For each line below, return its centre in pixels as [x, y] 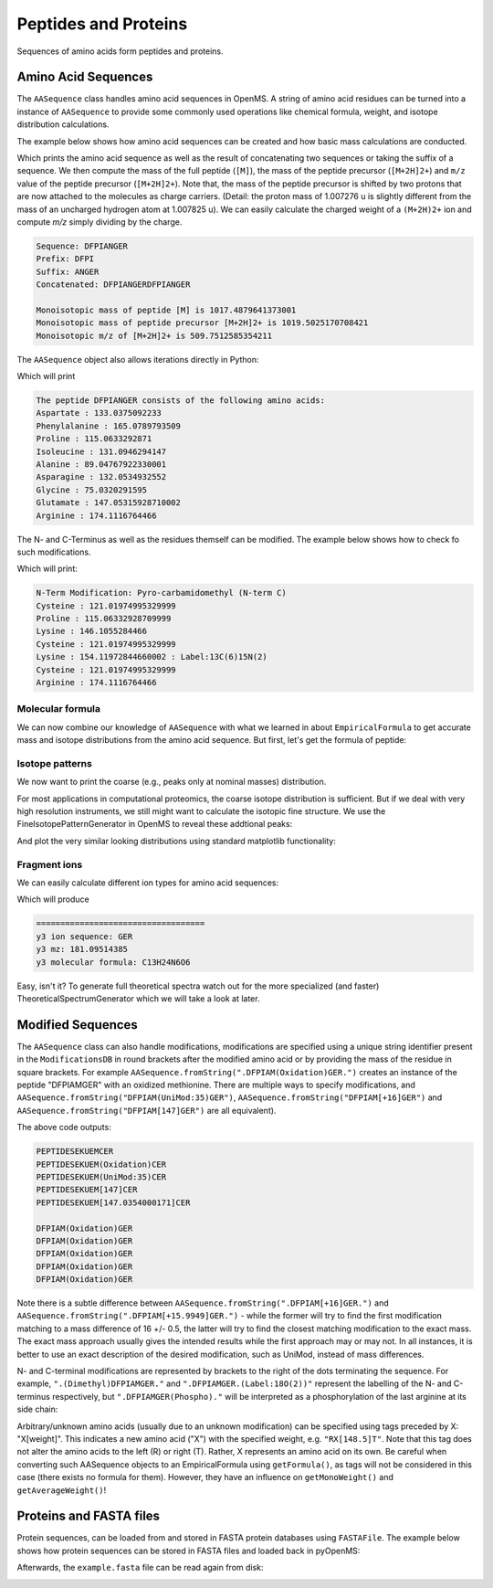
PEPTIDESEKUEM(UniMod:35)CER [101, 1177]
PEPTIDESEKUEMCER [75, 1152]
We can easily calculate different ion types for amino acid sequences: [148, 883]
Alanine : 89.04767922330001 [101, 465]
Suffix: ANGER [68, 271]
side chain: [37, 1409]
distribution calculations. [63, 124]
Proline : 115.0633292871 [94, 439]
